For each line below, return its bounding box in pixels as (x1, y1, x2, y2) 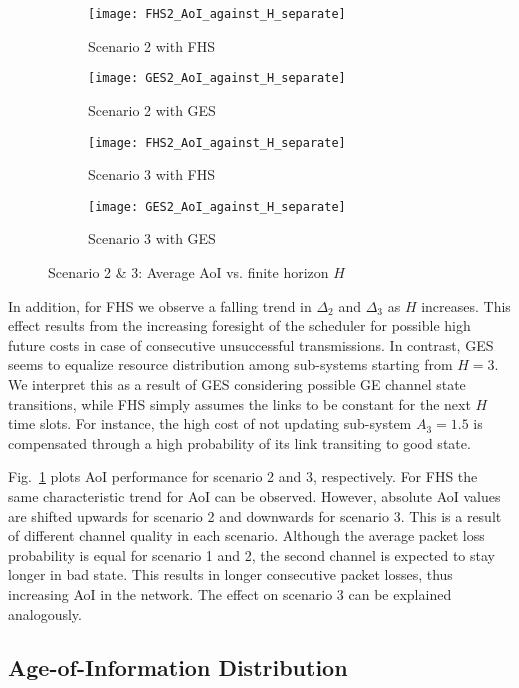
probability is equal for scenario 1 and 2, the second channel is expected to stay (8, 544, 495, 565)
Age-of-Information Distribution (8, 652, 348, 683)
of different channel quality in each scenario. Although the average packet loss (8, 525, 485, 546)
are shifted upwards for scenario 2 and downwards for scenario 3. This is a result (8, 505, 502, 526)
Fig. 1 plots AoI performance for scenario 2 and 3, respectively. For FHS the (8, 466, 478, 487)
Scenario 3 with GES (88, 228, 216, 249)
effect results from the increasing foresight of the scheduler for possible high (8, 315, 471, 336)
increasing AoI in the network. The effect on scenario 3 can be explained (8, 583, 452, 604)
